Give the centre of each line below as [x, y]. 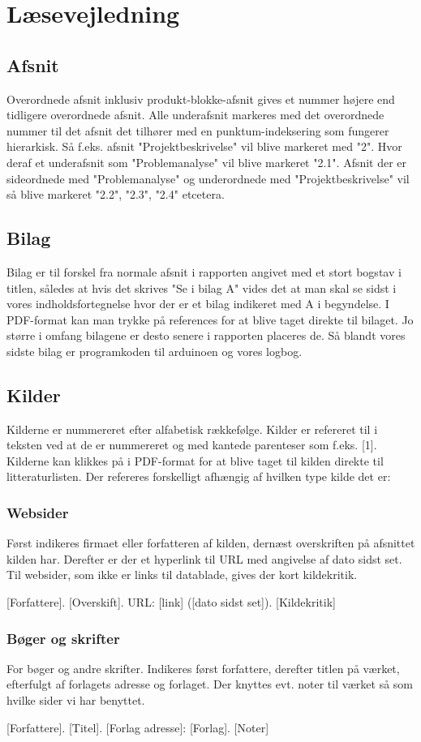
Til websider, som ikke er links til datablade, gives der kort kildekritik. [182, 575]
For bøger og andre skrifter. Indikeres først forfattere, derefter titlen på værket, [203, 668]
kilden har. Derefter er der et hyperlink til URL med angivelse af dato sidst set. [204, 558]
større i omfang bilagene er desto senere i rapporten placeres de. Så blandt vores [206, 335]
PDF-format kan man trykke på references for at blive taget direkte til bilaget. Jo [210, 319]
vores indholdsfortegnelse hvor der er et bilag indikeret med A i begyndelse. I [198, 304]
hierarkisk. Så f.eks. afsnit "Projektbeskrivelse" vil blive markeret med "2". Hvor [204, 146]
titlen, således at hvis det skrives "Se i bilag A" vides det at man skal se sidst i [202, 287]
